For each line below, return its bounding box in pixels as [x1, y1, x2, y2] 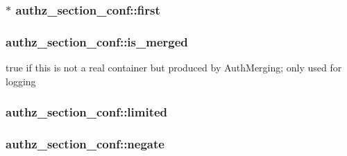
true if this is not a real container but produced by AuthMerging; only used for [6, 60, 342, 75]
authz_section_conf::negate [6, 135, 164, 153]
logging [6, 73, 36, 88]
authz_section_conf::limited [6, 103, 168, 121]
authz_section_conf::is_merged [6, 33, 188, 50]
